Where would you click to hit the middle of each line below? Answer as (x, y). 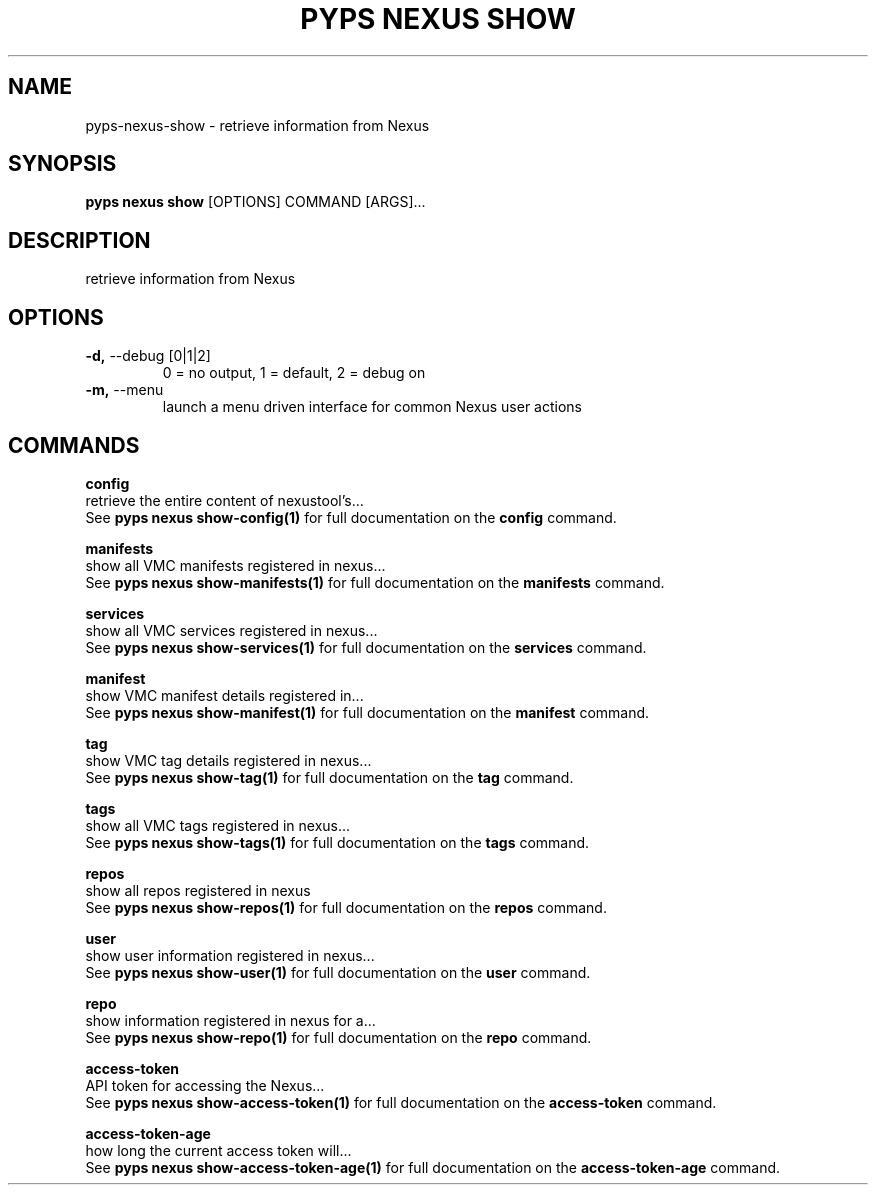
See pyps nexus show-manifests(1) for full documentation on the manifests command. (375, 582)
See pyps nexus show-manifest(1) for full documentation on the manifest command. (367, 712)
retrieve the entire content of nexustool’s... (224, 500)
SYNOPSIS (62, 164)
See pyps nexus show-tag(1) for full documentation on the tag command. (329, 777)
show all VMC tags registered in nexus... (218, 825)
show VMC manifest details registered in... (224, 695)
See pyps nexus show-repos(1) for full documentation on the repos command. (346, 907)
